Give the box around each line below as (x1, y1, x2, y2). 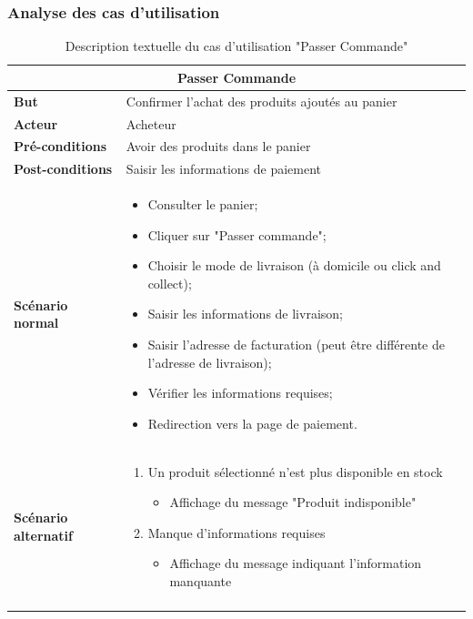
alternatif (14, 525, 73, 544)
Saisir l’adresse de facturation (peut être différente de (147, 335, 445, 353)
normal (14, 313, 59, 332)
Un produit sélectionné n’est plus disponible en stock (147, 462, 443, 481)
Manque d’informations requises (147, 523, 326, 542)
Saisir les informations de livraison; (147, 304, 343, 323)
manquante (169, 572, 232, 590)
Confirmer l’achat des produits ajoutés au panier (126, 91, 398, 110)
